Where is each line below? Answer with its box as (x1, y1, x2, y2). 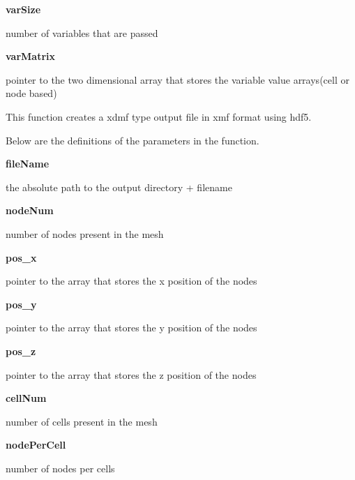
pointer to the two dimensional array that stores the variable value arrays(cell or (6, 72, 349, 87)
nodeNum (6, 203, 54, 218)
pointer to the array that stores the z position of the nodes (6, 367, 257, 382)
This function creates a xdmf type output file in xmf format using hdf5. (6, 109, 312, 123)
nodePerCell (6, 437, 66, 452)
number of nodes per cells (6, 460, 115, 475)
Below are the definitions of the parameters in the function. (6, 133, 259, 147)
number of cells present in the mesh (6, 414, 158, 428)
